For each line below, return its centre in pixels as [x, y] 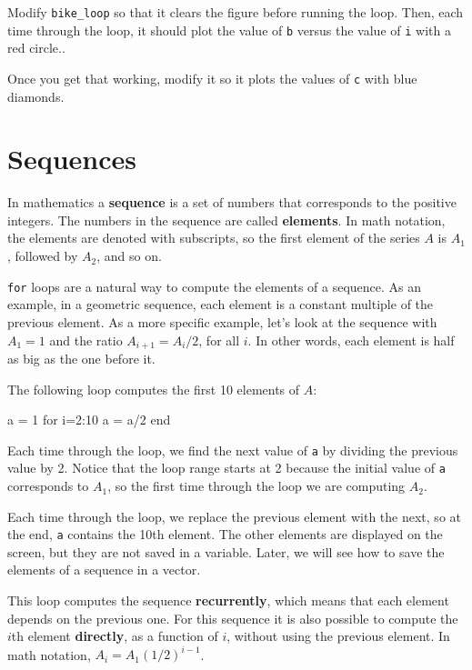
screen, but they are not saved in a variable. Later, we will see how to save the [226, 551]
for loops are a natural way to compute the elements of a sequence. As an [215, 286]
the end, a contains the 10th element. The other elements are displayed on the [225, 534]
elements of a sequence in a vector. [104, 570]
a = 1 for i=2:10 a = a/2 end [89, 420]
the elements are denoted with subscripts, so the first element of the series [214, 238]
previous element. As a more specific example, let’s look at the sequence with [222, 321]
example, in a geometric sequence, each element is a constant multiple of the [221, 304]
